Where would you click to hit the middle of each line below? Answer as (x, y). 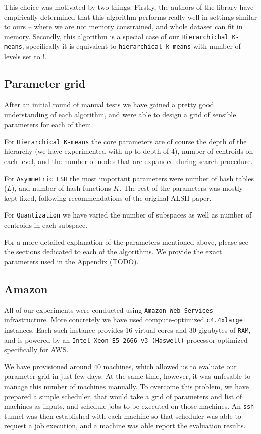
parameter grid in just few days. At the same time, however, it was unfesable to (127, 376)
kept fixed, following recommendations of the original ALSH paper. (108, 198)
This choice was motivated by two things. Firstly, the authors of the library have (129, 7)
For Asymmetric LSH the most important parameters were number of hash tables (129, 178)
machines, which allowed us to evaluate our (170, 366)
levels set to (22, 56)
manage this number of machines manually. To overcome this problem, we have (126, 386)
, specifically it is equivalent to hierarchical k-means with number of (131, 46)
